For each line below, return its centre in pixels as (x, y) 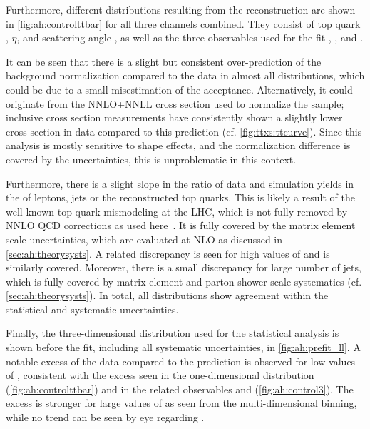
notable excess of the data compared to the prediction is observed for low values (181, 361)
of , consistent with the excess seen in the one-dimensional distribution (160, 375)
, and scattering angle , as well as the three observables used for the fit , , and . (190, 37)
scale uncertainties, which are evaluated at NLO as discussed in (144, 239)
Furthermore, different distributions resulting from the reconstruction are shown (181, 9)
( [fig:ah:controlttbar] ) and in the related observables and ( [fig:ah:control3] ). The (180, 389)
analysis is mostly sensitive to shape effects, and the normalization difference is (178, 145)
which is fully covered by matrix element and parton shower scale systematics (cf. (184, 281)
